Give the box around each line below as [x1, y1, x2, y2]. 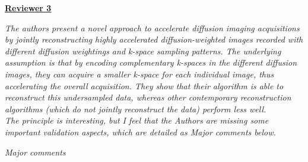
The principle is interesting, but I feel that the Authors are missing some [5, 114, 269, 127]
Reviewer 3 [5, 2, 52, 14]
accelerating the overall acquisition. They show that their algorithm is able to [5, 79, 284, 92]
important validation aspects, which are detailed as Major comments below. [5, 125, 276, 138]
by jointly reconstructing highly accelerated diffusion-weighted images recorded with [5, 33, 303, 46]
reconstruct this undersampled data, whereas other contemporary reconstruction [5, 91, 291, 103]
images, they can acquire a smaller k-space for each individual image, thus [5, 67, 274, 80]
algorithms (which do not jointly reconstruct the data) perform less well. [5, 102, 266, 115]
